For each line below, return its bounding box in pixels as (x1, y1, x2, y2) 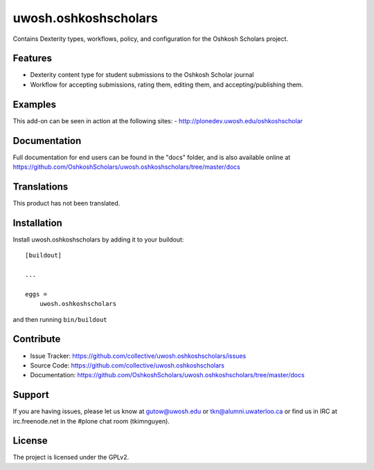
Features (12, 53, 52, 64)
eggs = (25, 290, 48, 298)
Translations (12, 181, 69, 192)
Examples (12, 98, 57, 110)
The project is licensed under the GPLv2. (12, 453, 130, 462)
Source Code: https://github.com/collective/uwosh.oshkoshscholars (30, 361, 225, 370)
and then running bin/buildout (12, 315, 107, 323)
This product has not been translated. (12, 199, 121, 207)
